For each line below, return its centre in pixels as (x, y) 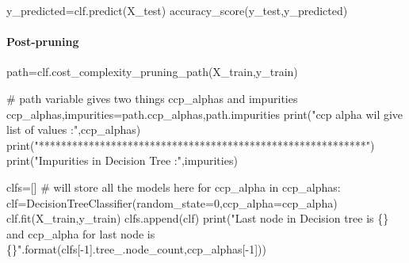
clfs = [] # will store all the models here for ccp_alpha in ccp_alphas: (174, 187)
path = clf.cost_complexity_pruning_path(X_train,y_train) (152, 72)
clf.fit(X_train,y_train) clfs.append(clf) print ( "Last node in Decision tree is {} (198, 218)
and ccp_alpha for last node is (81, 233)
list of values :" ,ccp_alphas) (74, 130)
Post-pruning (43, 42)
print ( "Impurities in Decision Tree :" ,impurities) (122, 160)
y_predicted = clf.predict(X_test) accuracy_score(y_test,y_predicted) (177, 10)
